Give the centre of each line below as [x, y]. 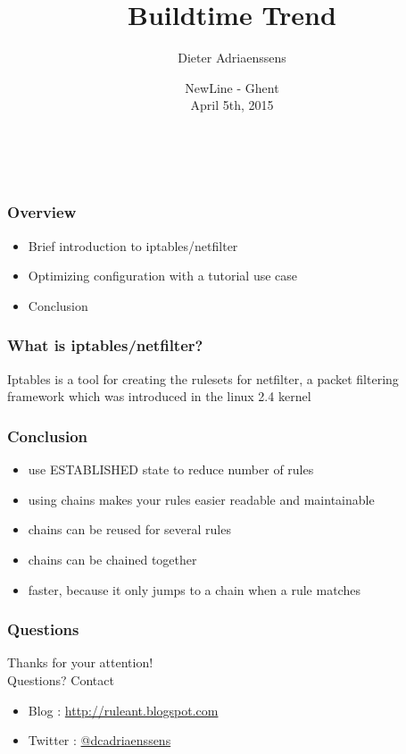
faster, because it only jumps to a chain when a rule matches [194, 589]
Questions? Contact [61, 679]
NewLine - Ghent [232, 87]
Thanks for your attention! [80, 662]
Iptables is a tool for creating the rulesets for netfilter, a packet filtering [203, 378]
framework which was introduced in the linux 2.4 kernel [159, 396]
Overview [42, 212]
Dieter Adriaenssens [232, 58]
